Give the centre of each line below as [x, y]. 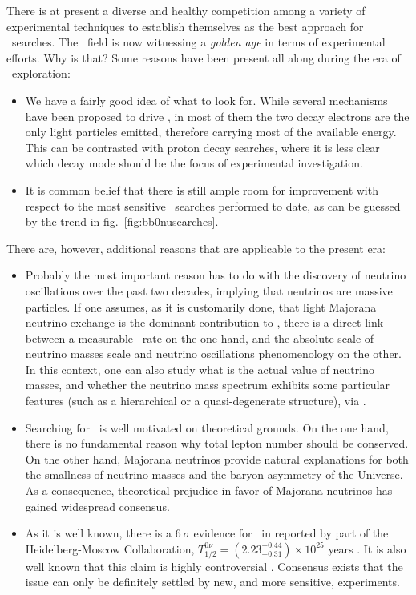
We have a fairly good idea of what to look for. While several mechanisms [206, 100]
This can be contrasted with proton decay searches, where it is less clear [202, 147]
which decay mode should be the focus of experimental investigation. [194, 163]
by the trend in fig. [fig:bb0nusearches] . [122, 221]
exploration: [41, 73]
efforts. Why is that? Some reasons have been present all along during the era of [204, 57]
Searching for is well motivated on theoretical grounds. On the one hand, [207, 427]
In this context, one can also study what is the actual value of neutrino [200, 369]
